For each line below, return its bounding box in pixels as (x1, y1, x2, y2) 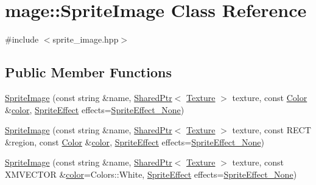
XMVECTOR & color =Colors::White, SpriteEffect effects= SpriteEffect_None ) (5, 167, 297, 180)
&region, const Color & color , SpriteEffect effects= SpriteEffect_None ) (5, 135, 264, 148)
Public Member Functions (5, 63, 172, 82)
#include (5, 33, 39, 46)
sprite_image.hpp (52, 33, 119, 46)
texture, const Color (232, 91, 307, 103)
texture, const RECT (232, 124, 311, 136)
